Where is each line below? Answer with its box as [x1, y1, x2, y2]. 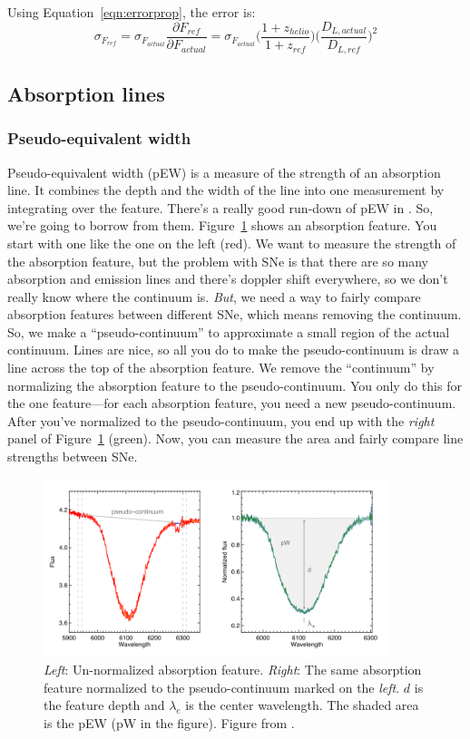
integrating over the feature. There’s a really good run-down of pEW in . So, [7, 198, 434, 217]
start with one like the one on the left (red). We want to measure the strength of [7, 233, 456, 252]
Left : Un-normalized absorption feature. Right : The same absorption [44, 659, 422, 678]
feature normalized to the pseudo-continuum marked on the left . [44, 677, 400, 696]
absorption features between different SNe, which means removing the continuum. [7, 305, 462, 324]
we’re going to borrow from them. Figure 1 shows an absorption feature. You [7, 216, 437, 235]
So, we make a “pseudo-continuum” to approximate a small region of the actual [7, 322, 450, 341]
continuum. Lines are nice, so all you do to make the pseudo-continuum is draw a [7, 340, 459, 359]
